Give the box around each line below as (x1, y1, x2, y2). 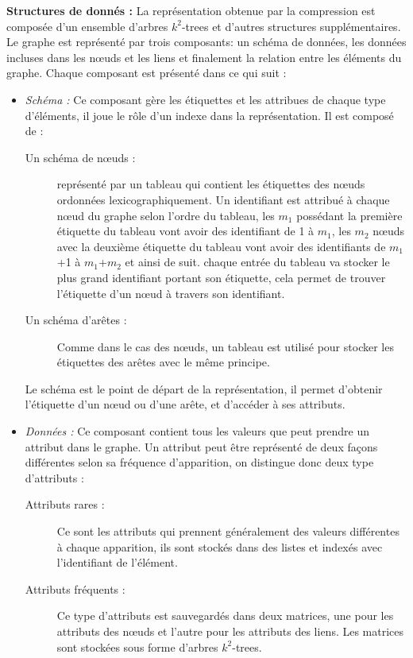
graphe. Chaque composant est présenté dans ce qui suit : (6, 64, 287, 81)
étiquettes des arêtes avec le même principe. (56, 354, 270, 370)
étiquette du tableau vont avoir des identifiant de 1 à (56, 223, 315, 239)
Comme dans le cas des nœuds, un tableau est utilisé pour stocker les (56, 338, 394, 354)
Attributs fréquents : (25, 580, 125, 597)
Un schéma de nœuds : (25, 149, 136, 165)
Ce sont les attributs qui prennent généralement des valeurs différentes (56, 523, 399, 540)
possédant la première (296, 207, 403, 223)
